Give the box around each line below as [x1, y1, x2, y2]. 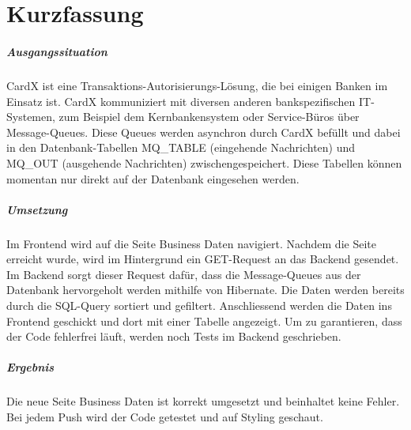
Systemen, [6, 108, 55, 125]
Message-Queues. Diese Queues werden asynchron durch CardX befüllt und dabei [6, 123, 401, 140]
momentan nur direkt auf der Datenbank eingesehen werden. [6, 170, 300, 187]
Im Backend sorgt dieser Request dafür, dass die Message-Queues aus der [6, 266, 361, 282]
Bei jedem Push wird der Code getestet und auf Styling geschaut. [6, 408, 323, 424]
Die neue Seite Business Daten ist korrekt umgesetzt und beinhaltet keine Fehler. [6, 393, 400, 409]
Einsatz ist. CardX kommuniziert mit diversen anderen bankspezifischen [6, 92, 356, 109]
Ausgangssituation [6, 43, 107, 59]
